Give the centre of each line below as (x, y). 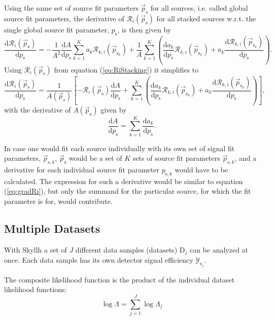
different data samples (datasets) (126, 249)
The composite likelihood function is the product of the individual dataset (119, 279)
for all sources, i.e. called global (199, 8)
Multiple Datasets (52, 228)
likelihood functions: (36, 289)
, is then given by (144, 29)
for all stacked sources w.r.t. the (206, 18)
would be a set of (95, 158)
